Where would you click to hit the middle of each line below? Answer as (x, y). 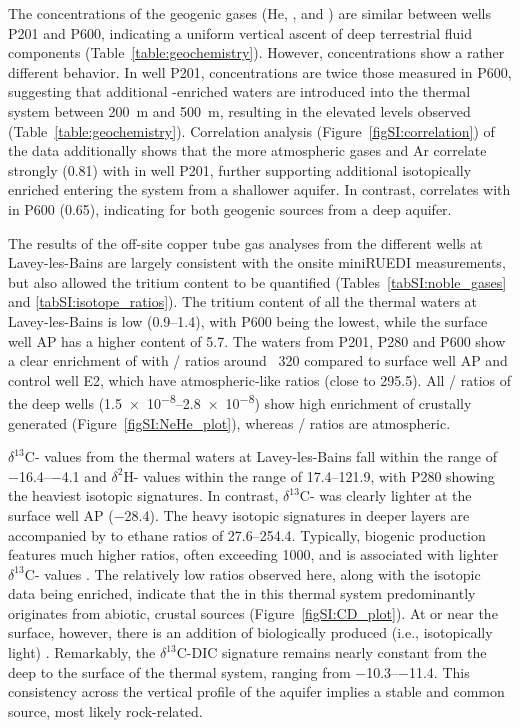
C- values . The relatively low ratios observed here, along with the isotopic (252, 573)
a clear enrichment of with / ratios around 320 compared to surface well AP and (258, 360)
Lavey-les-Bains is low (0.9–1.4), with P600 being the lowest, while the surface (248, 320)
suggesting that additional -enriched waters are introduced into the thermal (239, 91)
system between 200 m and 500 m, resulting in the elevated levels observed (239, 110)
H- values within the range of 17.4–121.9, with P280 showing (309, 475)
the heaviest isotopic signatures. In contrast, (143, 495)
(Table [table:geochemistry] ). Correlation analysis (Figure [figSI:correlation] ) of (251, 130)
